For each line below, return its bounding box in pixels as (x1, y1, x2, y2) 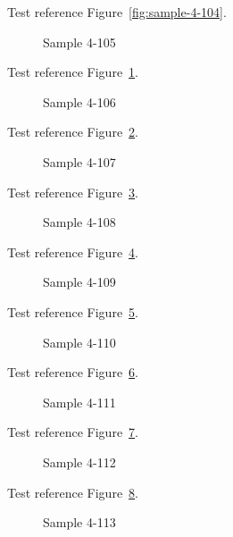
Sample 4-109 (43, 273, 116, 291)
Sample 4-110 (43, 332, 116, 351)
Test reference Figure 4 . (7, 242, 138, 261)
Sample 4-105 (43, 32, 116, 51)
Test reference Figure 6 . (7, 363, 138, 382)
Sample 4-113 (43, 513, 116, 532)
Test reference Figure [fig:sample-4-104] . (7, 3, 227, 21)
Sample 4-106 (43, 92, 116, 111)
